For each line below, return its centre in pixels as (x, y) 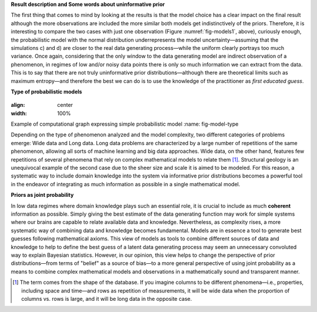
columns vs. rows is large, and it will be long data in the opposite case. (107, 298)
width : (19, 113)
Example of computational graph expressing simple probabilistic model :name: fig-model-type (125, 124)
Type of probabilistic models (46, 92)
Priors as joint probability (42, 195)
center (65, 105)
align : (18, 105)
